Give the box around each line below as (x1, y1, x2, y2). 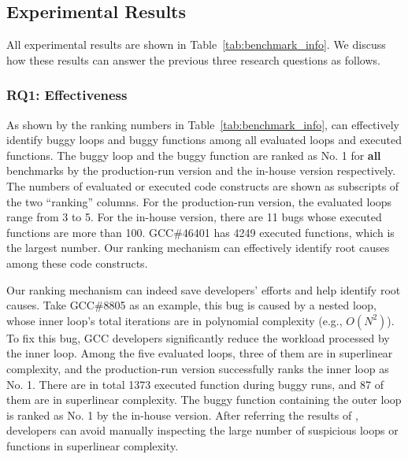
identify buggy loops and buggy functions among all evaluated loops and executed (6, 131, 402, 148)
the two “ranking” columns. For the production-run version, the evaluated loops (6, 193, 392, 209)
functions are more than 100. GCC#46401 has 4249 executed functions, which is (6, 224, 395, 240)
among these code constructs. (6, 254, 148, 271)
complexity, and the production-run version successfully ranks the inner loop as (6, 360, 389, 376)
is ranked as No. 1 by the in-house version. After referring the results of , (6, 406, 358, 423)
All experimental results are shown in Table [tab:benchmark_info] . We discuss (6, 36, 386, 53)
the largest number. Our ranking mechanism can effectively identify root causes (6, 239, 390, 256)
